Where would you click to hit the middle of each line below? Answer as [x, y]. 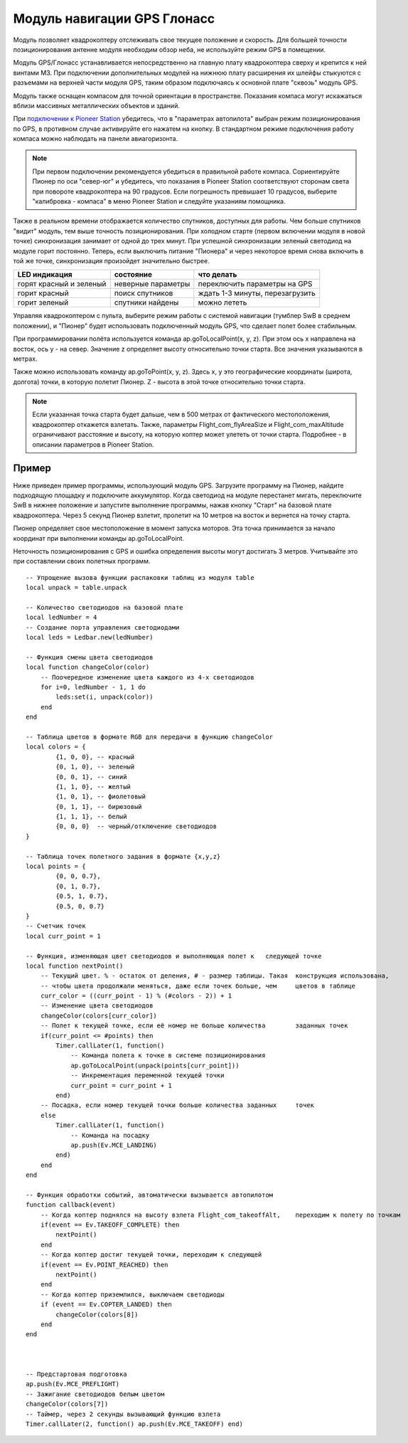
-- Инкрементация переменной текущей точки [147, 1075]
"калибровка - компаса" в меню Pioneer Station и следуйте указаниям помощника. [159, 201]
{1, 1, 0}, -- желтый [93, 787]
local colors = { [56, 747]
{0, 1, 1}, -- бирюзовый [99, 807]
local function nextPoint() [75, 966]
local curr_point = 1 [63, 936]
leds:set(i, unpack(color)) [104, 697]
